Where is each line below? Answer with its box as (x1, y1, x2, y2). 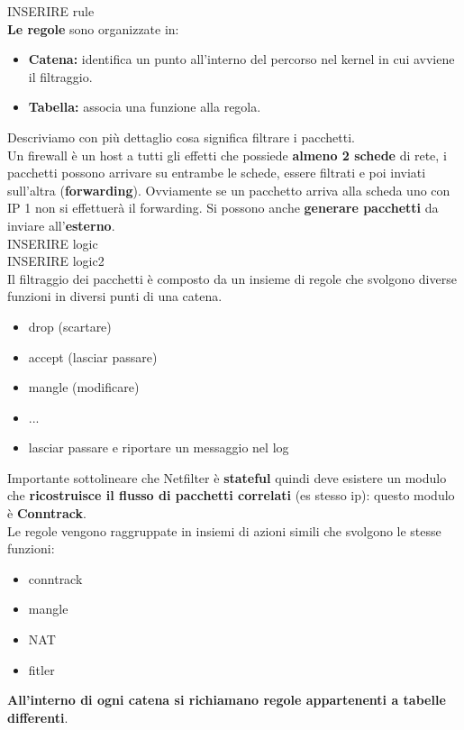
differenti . (7, 707, 68, 726)
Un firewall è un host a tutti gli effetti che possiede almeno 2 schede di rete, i (7, 145, 447, 164)
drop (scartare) (28, 316, 112, 335)
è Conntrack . (7, 504, 86, 523)
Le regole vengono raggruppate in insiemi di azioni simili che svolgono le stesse (7, 521, 441, 540)
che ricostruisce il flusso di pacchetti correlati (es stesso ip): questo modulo (7, 486, 455, 505)
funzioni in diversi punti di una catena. (7, 287, 223, 306)
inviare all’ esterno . (7, 215, 115, 234)
